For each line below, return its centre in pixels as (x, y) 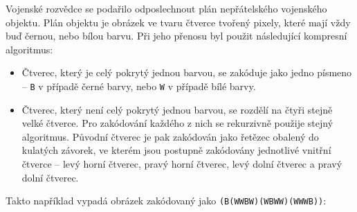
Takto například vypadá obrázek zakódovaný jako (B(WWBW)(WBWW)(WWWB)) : (166, 201)
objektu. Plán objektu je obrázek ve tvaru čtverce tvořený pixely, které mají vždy (178, 22)
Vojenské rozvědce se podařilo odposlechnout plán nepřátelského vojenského (166, 8)
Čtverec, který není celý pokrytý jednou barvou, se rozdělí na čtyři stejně (177, 109)
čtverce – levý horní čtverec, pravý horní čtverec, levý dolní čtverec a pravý (182, 164)
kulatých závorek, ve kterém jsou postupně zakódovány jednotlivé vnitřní (176, 150)
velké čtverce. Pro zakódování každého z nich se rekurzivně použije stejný (177, 123)
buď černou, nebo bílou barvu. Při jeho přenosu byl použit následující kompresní (176, 36)
